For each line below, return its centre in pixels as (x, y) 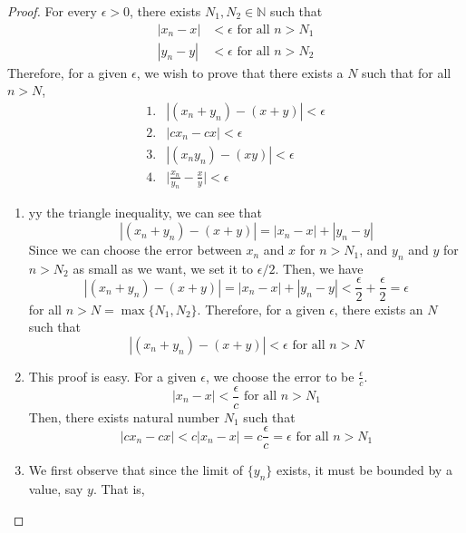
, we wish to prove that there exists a (240, 72)
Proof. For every (52, 11)
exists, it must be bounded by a (364, 470)
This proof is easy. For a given (112, 376)
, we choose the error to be (280, 376)
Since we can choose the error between (135, 250)
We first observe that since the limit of (136, 470)
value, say (56, 489)
